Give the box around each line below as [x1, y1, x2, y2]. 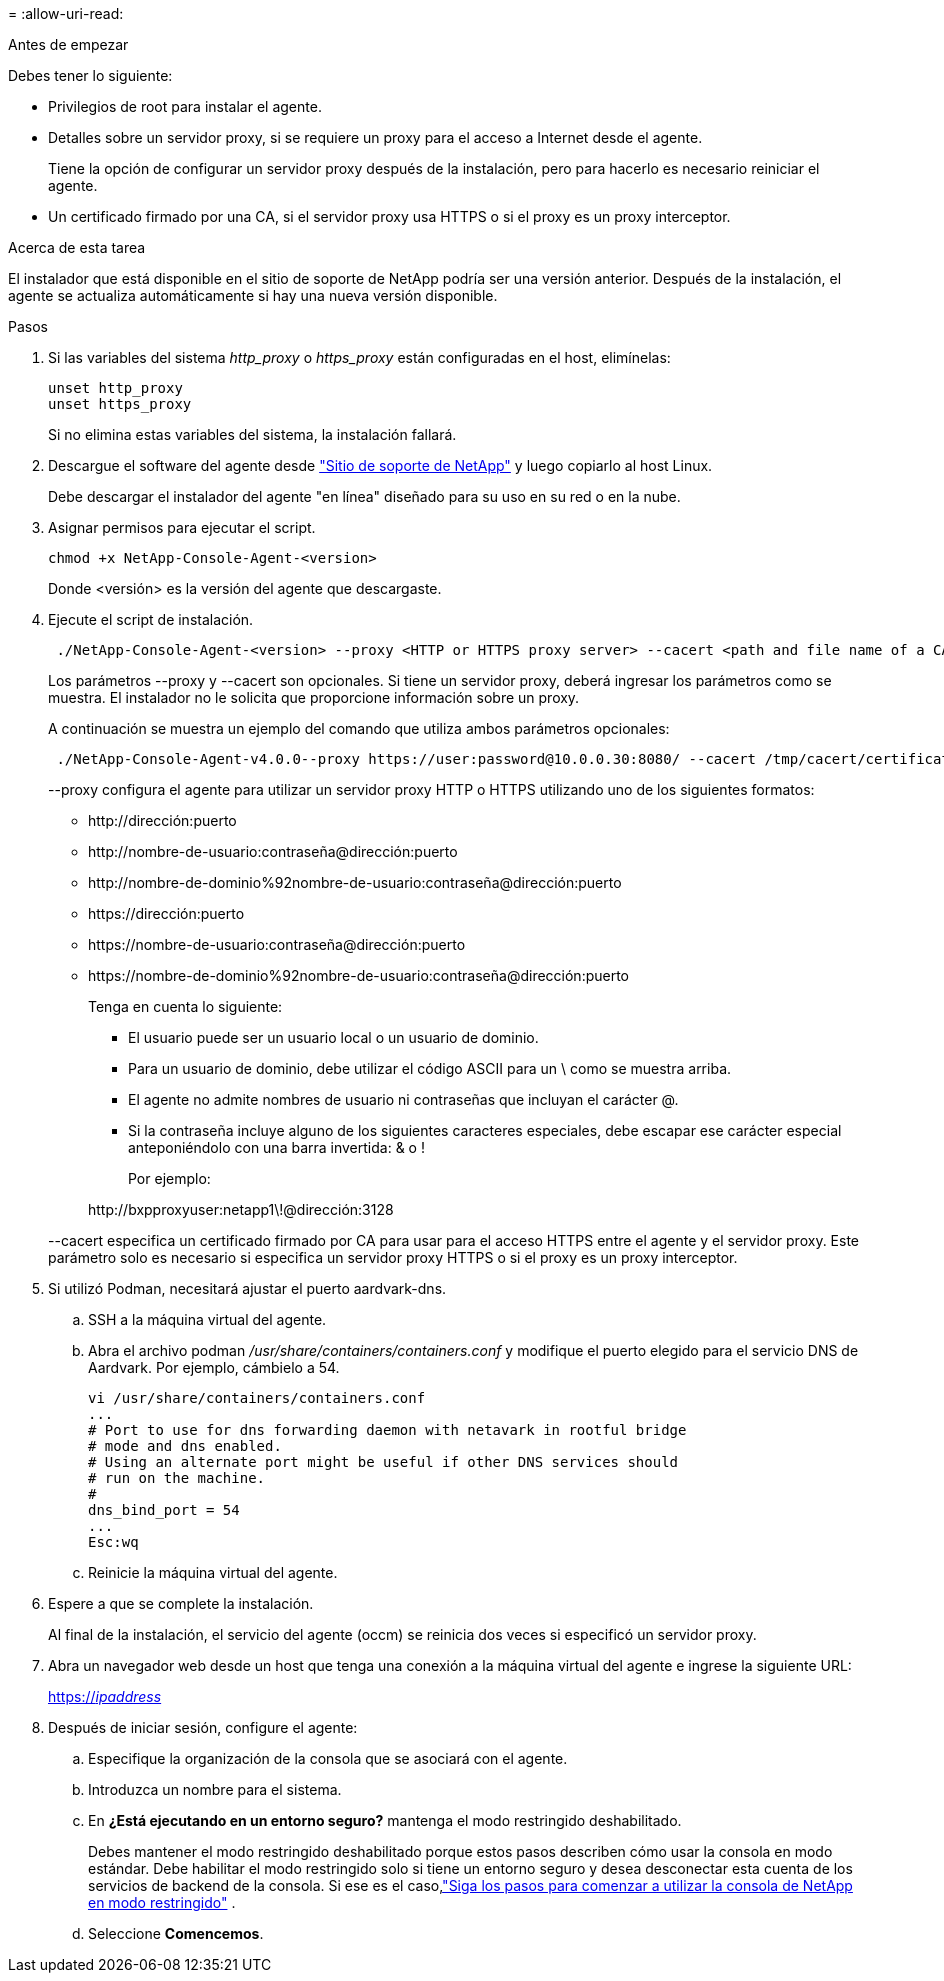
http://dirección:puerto [88, 812, 237, 829]
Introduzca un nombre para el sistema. [88, 1781, 342, 1798]
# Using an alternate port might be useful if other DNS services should [88, 1454, 679, 1470]
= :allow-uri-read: [8, 5, 124, 22]
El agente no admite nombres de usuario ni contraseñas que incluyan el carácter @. [128, 1091, 679, 1108]
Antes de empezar [8, 36, 129, 53]
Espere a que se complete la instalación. [48, 1595, 314, 1612]
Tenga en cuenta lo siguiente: [88, 998, 283, 1015]
